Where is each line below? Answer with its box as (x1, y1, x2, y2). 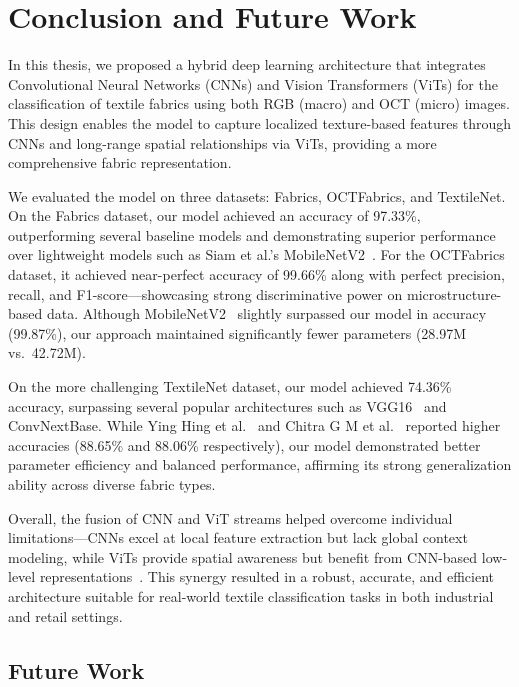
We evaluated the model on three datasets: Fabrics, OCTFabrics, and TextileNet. (8, 185, 506, 206)
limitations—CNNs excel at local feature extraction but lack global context (8, 527, 468, 548)
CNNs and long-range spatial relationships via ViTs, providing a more (8, 132, 437, 153)
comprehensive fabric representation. (8, 152, 232, 173)
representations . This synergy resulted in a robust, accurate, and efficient (39, 566, 495, 587)
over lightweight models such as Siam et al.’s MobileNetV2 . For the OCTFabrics (8, 244, 505, 265)
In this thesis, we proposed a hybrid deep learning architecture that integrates (8, 54, 486, 75)
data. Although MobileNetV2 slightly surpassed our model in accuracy (46, 303, 487, 324)
